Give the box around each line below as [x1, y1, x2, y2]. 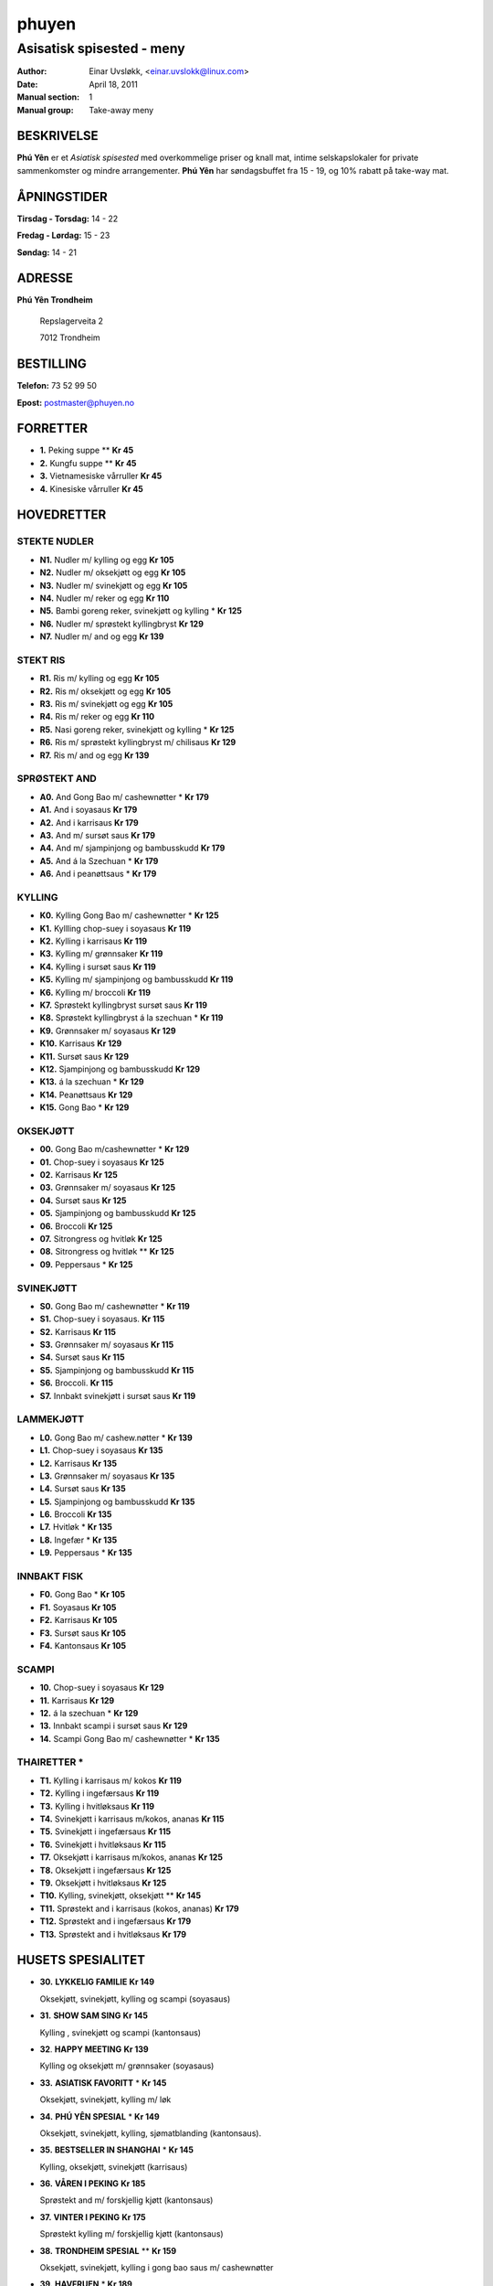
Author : [16, 66, 47, 77]
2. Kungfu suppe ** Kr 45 [39, 457, 137, 468]
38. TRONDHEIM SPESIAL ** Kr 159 [39, 2245, 177, 2256]
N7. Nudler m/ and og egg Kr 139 [39, 631, 164, 642]
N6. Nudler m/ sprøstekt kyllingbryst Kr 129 [39, 618, 205, 629]
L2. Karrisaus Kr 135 [39, 1458, 118, 1469]
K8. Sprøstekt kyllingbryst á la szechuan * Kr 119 [39, 1012, 224, 1023]
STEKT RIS [16, 654, 66, 667]
